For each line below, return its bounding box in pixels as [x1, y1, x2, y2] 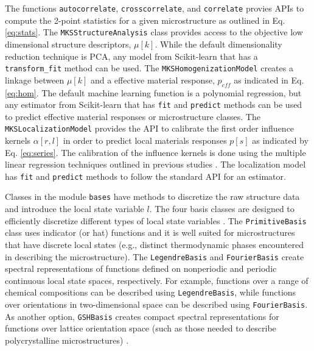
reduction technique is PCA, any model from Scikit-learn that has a [5, 49, 258, 62]
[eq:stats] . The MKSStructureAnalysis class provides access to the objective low [5, 26, 303, 38]
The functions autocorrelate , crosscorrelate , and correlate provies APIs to [5, 2, 304, 14]
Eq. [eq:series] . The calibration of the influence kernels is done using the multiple [5, 146, 306, 158]
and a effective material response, [90, 73, 215, 86]
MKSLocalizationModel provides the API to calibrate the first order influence [5, 122, 295, 135]
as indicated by [252, 134, 309, 147]
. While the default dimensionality [155, 37, 282, 50]
